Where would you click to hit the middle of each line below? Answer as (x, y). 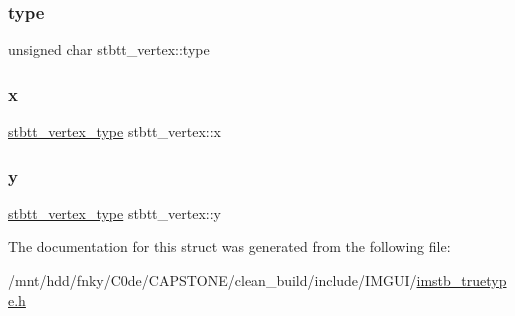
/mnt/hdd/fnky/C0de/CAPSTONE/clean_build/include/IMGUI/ (212, 280)
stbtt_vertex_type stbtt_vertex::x (114, 131)
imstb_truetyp (461, 280)
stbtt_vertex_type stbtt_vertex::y (114, 212)
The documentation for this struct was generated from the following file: (229, 246)
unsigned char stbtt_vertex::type (109, 49)
